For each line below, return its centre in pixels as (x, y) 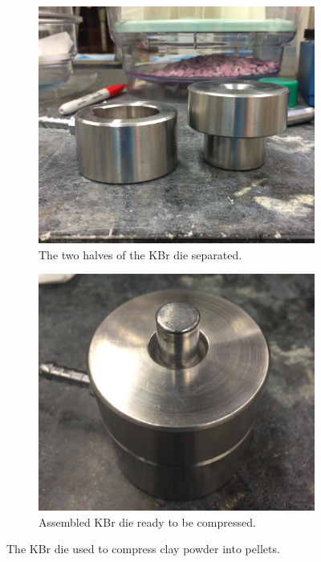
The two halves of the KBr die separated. (140, 254)
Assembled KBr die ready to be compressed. (147, 521)
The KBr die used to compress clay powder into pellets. (143, 549)
